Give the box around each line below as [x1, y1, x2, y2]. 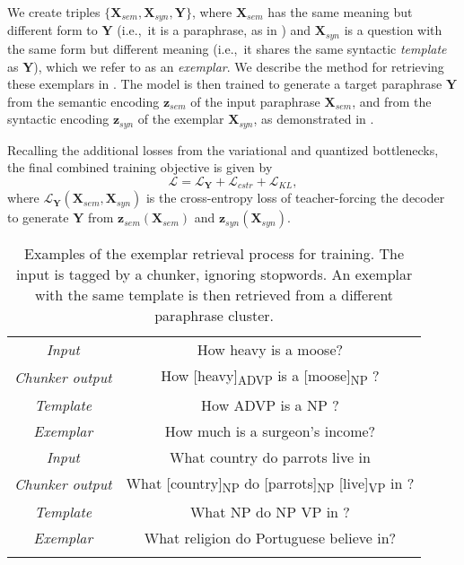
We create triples [7, 3, 101, 21]
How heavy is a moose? [197, 339, 344, 361]
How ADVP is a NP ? [201, 394, 339, 415]
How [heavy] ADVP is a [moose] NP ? [161, 365, 380, 389]
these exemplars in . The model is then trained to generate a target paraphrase [7, 74, 442, 93]
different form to [7, 21, 98, 39]
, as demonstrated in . [253, 109, 374, 128]
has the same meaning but [267, 3, 413, 21]
